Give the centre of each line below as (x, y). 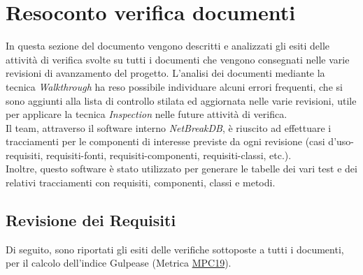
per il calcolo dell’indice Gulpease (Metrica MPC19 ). (119, 263)
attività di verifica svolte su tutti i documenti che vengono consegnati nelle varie (178, 59)
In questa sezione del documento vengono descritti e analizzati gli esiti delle (168, 46)
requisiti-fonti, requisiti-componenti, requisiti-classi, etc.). (169, 155)
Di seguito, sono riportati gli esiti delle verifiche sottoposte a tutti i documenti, (175, 249)
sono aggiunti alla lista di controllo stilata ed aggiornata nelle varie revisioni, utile (181, 100)
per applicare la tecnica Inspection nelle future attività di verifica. (147, 114)
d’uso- (341, 141)
